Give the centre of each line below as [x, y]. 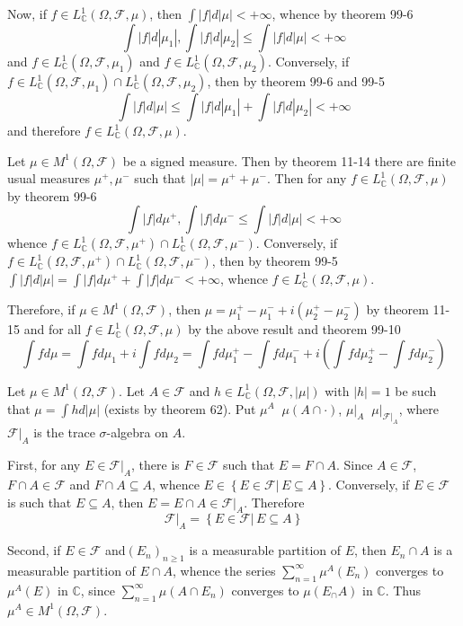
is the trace [64, 432]
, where [419, 408]
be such [416, 390]
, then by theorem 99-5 [275, 261]
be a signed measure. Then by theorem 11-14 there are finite [289, 160]
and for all [53, 329]
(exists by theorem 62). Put [180, 408]
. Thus [403, 590]
